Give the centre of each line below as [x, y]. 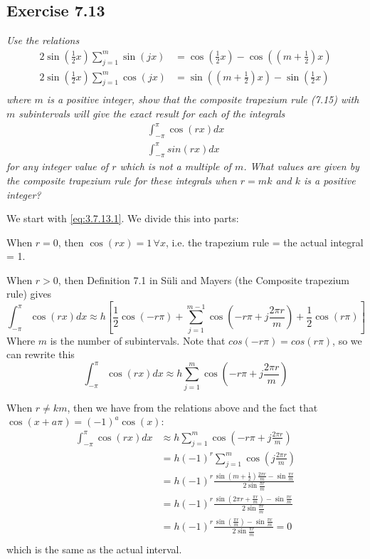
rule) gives [29, 294]
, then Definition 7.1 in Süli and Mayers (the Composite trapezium [204, 279]
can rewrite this [41, 354]
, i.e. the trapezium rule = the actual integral [264, 242]
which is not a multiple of [175, 166]
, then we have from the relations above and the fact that [192, 407]
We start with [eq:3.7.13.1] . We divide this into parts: [123, 218]
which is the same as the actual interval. [94, 549]
